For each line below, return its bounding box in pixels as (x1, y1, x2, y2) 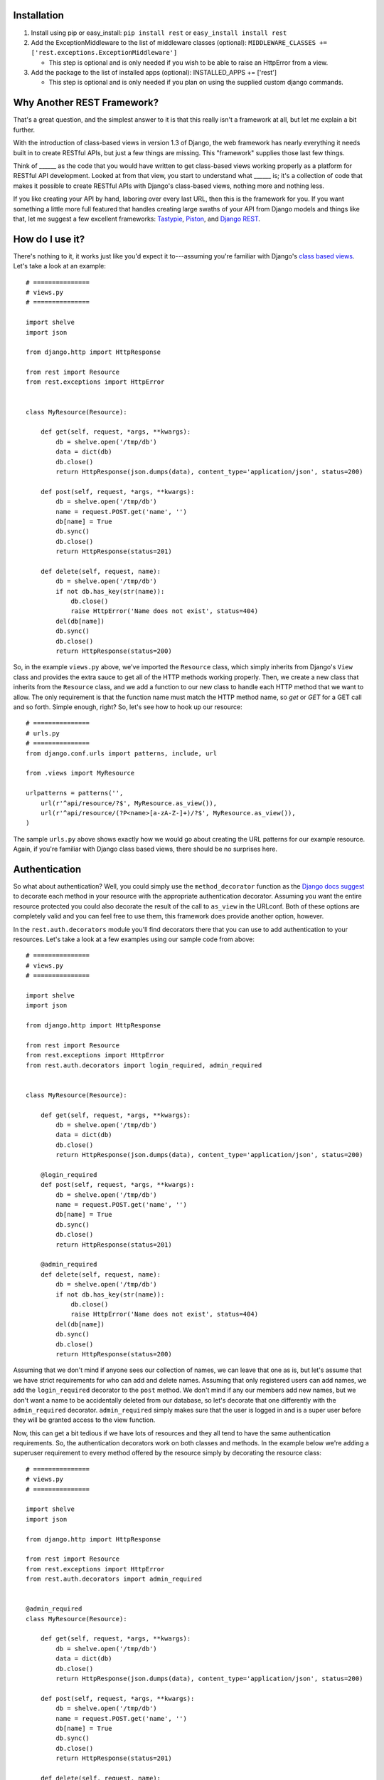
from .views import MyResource (26, 769, 135, 778)
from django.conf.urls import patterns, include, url (26, 749, 217, 758)
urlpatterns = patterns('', (26, 789, 124, 797)
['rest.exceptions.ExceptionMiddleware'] (31, 48, 178, 57)
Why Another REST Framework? (13, 97, 159, 109)
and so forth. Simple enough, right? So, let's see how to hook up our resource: (13, 702, 242, 711)
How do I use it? (13, 233, 85, 245)
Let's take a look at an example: (13, 262, 106, 271)
